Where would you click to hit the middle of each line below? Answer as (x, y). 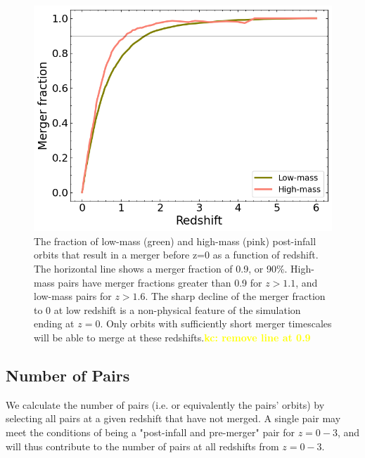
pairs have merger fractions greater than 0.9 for (160, 282)
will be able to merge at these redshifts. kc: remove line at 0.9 (172, 337)
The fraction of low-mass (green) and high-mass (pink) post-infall (175, 241)
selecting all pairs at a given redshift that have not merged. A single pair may (173, 418)
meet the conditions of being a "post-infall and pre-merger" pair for (151, 432)
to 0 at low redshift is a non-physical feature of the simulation (167, 309)
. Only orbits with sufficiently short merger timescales (216, 323)
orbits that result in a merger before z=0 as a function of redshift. (176, 255)
